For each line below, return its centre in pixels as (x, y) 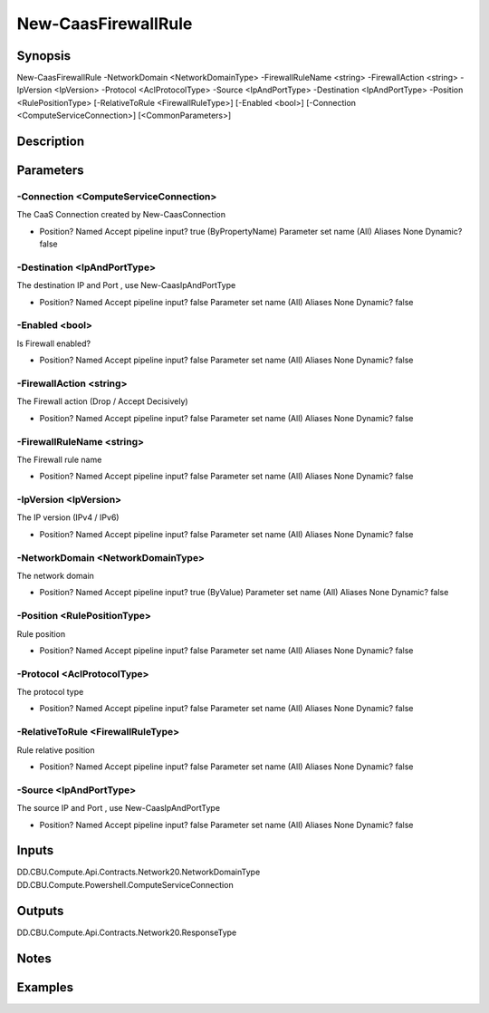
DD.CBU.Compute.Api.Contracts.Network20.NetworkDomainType (139, 872)
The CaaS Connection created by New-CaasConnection (121, 215)
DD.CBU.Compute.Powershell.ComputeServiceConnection (125, 884)
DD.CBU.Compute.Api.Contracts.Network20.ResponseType (127, 932)
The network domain (56, 575)
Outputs (40, 911)
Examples (45, 987)
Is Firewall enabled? (53, 343)
